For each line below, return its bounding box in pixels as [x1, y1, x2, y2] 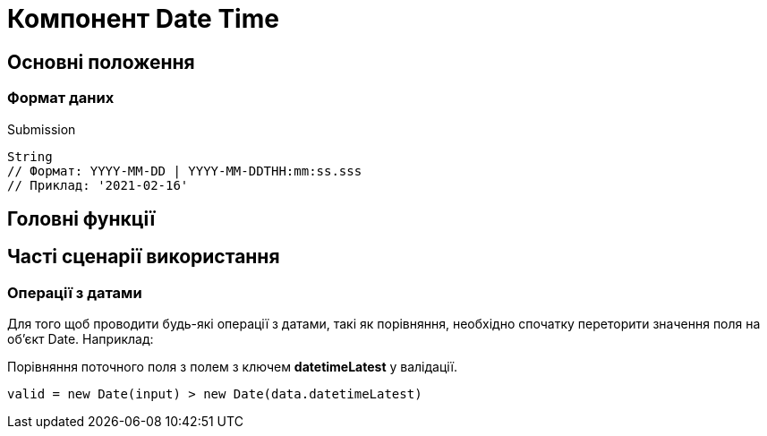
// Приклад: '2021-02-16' [7, 177, 189, 192]
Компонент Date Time [7, 4, 279, 34]
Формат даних [7, 89, 115, 107]
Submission [7, 121, 76, 137]
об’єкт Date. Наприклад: [7, 331, 154, 347]
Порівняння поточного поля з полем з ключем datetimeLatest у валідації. [7, 359, 457, 375]
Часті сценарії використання [7, 245, 280, 269]
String [7, 149, 53, 164]
